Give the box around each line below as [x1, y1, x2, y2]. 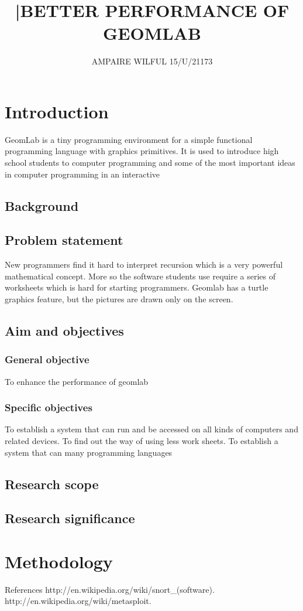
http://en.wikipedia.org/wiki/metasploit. [5, 595, 151, 607]
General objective [5, 352, 89, 367]
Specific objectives [5, 400, 92, 415]
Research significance [5, 509, 135, 527]
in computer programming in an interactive [5, 168, 160, 180]
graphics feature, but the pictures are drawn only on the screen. [5, 292, 233, 305]
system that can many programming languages [5, 446, 173, 458]
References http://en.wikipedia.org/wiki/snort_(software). [5, 583, 215, 595]
